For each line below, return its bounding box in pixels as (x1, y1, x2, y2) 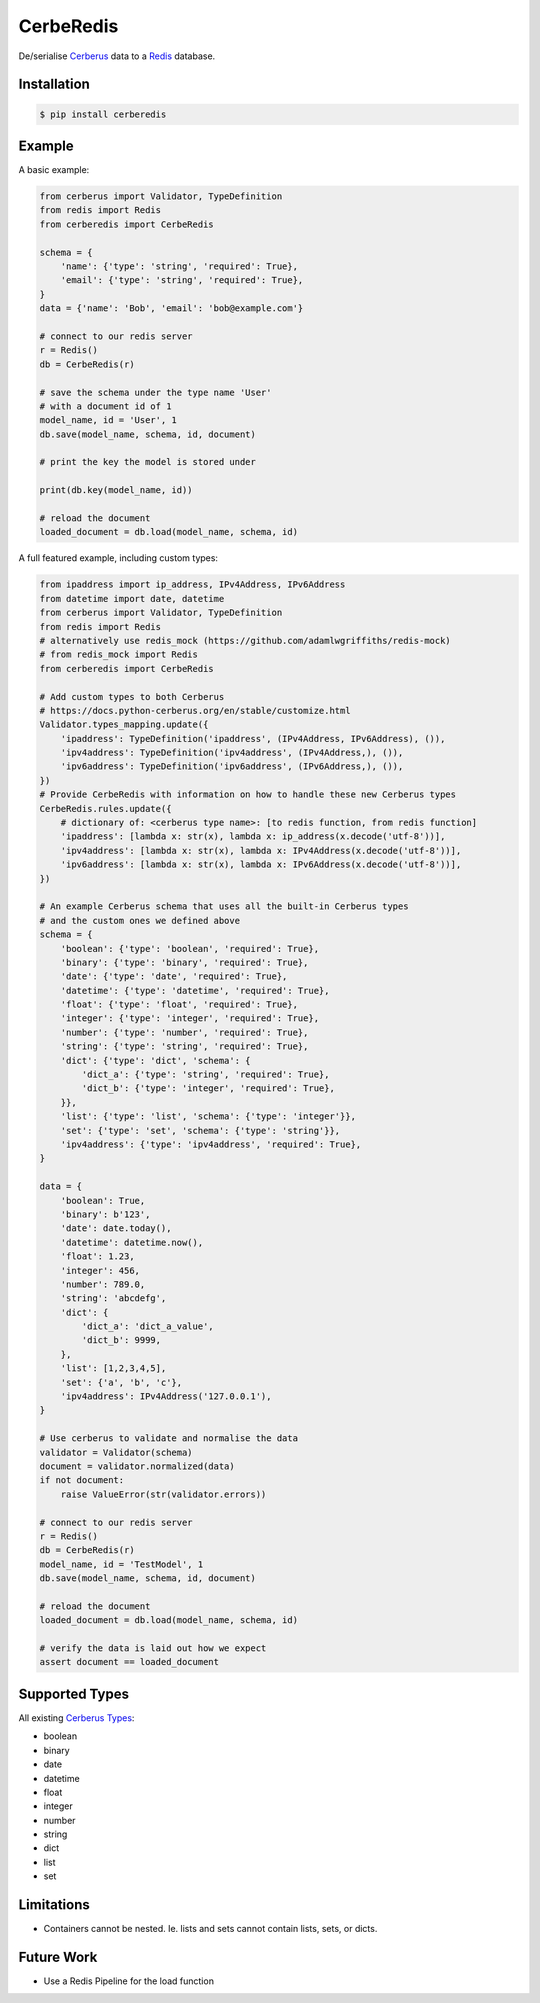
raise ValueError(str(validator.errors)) (60, 1488, 267, 1500)
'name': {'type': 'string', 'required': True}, (60, 260, 299, 272)
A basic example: (18, 164, 90, 176)
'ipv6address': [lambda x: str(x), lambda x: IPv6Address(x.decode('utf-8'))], (60, 859, 462, 870)
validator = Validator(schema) (39, 1446, 194, 1458)
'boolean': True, (60, 1195, 146, 1206)
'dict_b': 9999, (81, 1335, 162, 1346)
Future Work (18, 1948, 98, 1965)
